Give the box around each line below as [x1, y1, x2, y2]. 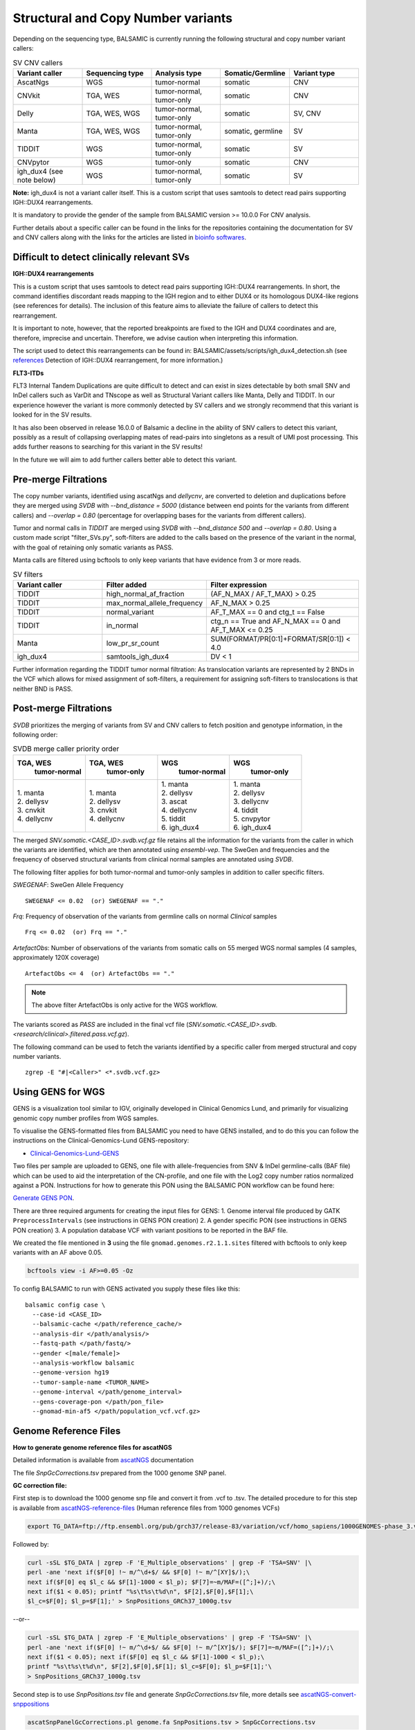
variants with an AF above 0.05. [12, 1248, 103, 1257]
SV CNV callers [12, 57, 63, 67]
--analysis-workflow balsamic [32, 1359, 135, 1367]
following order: [12, 730, 58, 738]
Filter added [106, 580, 147, 590]
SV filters [12, 570, 43, 579]
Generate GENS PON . [12, 1194, 75, 1202]
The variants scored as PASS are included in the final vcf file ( [12, 1020, 189, 1028]
